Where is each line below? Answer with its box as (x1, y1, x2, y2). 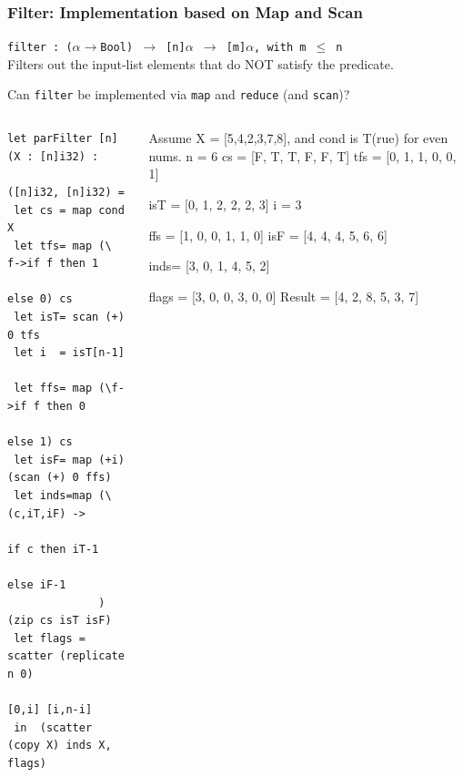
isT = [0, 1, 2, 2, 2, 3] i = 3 (148, 194, 302, 213)
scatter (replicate (7, 649, 125, 663)
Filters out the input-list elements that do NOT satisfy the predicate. (7, 54, 394, 73)
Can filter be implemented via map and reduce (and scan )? (7, 85, 350, 104)
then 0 (45, 400, 86, 414)
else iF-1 (7, 578, 66, 591)
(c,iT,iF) (7, 506, 66, 520)
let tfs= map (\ (14, 239, 112, 252)
